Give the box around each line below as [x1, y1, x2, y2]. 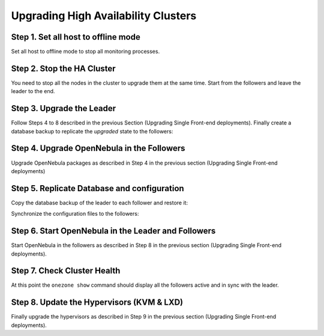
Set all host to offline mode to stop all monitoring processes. [11, 48, 160, 55]
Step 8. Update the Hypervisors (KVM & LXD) [11, 298, 183, 308]
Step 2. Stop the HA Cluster [11, 63, 116, 73]
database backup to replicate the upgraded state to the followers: [11, 127, 173, 135]
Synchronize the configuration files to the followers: [11, 210, 139, 218]
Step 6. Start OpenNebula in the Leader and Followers [11, 226, 216, 236]
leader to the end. [11, 88, 55, 95]
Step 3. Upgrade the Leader [11, 103, 116, 114]
